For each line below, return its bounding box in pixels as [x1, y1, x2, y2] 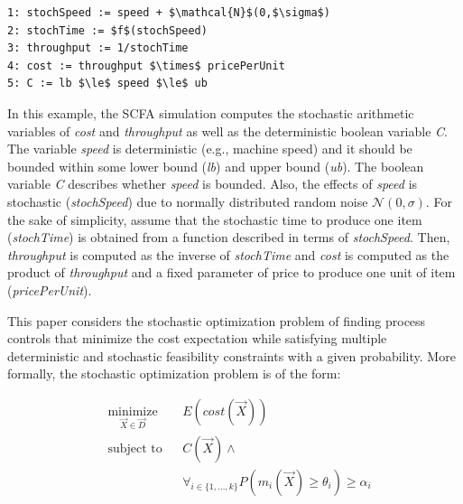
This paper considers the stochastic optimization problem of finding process [7, 311, 426, 330]
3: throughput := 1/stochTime [7, 42, 189, 55]
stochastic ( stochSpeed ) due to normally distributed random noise [7, 191, 368, 210]
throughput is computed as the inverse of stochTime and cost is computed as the [7, 245, 449, 264]
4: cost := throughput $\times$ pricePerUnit [7, 59, 285, 72]
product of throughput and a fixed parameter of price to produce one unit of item [7, 263, 456, 282]
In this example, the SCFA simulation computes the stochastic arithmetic [7, 103, 414, 122]
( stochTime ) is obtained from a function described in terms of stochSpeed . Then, [7, 228, 450, 247]
